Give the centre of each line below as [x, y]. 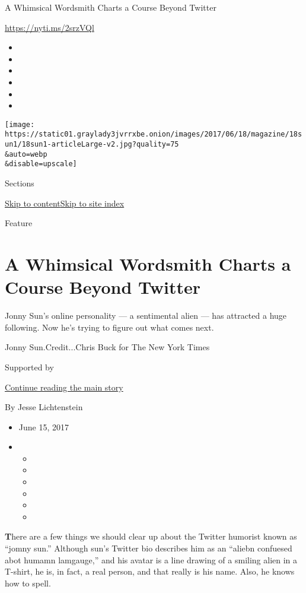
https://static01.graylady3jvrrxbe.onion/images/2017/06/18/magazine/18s [154, 134]
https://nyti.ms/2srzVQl [50, 27]
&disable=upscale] [41, 164]
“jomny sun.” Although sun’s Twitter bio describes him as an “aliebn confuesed [149, 548]
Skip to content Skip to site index [65, 203]
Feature [19, 223]
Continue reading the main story [64, 387]
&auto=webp [26, 154]
